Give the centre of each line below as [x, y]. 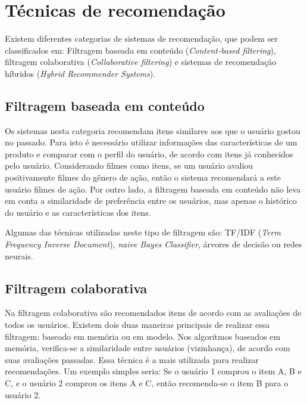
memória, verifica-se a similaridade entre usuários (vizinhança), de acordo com [148, 348]
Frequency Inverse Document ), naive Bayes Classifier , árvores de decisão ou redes [153, 244]
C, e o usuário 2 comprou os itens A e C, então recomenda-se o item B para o [147, 383]
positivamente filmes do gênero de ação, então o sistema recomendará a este [143, 177]
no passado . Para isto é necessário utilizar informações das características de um [151, 142]
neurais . [19, 255]
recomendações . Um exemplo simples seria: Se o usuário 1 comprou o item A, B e [153, 371]
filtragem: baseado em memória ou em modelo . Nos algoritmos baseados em [143, 336]
